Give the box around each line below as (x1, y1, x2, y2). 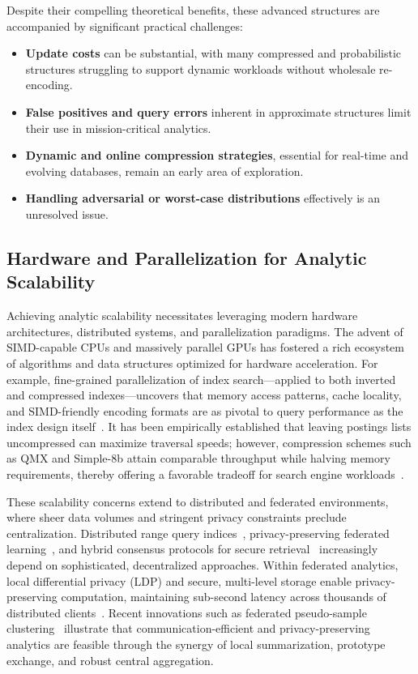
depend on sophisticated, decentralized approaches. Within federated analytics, (6, 557, 399, 574)
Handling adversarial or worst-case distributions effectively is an (25, 190, 381, 207)
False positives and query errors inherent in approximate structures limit (25, 103, 412, 120)
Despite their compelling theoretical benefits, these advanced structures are (6, 2, 380, 18)
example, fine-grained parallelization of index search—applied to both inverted (6, 370, 396, 387)
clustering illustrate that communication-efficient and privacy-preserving (6, 620, 370, 637)
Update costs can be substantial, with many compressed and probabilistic (25, 45, 402, 62)
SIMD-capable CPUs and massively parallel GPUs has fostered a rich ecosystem (6, 339, 404, 356)
